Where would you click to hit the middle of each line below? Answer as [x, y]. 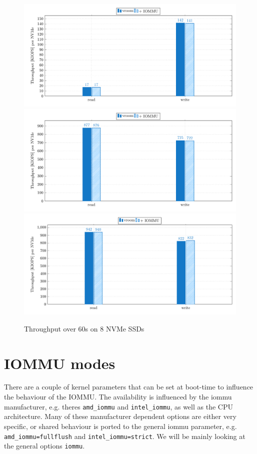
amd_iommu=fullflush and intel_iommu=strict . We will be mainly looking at [125, 436]
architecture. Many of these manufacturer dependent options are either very [120, 416]
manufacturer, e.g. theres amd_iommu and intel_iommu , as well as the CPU [118, 406]
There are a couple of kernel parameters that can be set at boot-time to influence [129, 387]
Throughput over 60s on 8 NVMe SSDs [84, 328]
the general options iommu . [44, 446]
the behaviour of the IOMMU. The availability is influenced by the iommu [118, 397]
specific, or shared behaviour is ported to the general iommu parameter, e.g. [120, 426]
